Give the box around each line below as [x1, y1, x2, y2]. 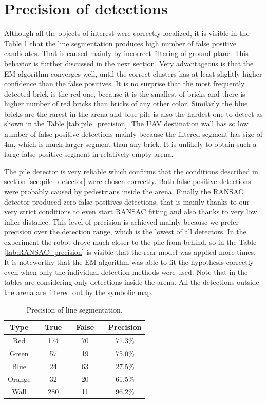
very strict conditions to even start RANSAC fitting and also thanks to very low [4, 206, 257, 217]
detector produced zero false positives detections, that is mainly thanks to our [4, 196, 250, 207]
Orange [8, 373, 31, 384]
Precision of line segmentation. [26, 304, 123, 315]
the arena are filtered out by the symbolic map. [4, 286, 153, 297]
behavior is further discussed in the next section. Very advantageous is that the [4, 58, 254, 68]
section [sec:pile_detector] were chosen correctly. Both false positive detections [4, 176, 251, 187]
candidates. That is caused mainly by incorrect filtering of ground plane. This [4, 48, 249, 59]
